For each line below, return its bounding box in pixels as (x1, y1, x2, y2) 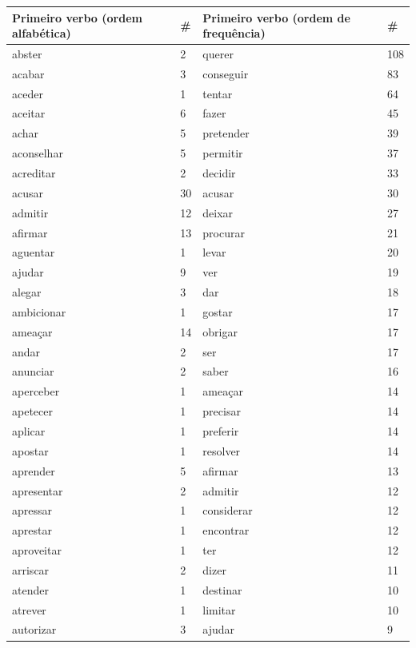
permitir (202, 145, 243, 161)
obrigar (202, 323, 238, 340)
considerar (202, 502, 253, 519)
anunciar (12, 363, 54, 380)
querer (202, 45, 234, 62)
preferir (202, 422, 239, 439)
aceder (12, 85, 43, 101)
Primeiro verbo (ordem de (202, 9, 350, 26)
